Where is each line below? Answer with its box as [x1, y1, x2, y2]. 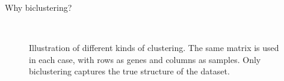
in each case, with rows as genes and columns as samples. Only [29, 53, 261, 65]
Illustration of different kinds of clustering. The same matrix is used [29, 41, 279, 54]
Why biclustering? [5, 1, 72, 13]
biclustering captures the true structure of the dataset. [29, 65, 230, 77]
